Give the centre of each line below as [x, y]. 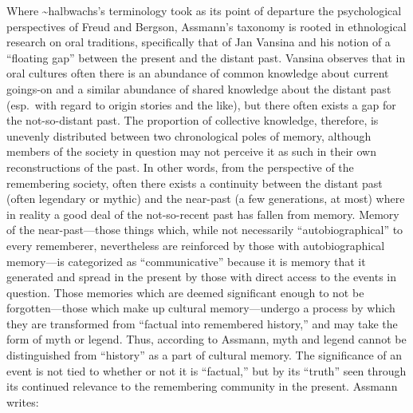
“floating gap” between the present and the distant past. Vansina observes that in [206, 57]
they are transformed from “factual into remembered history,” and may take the [202, 323]
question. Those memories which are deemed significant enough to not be [185, 292]
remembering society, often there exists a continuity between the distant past [195, 183]
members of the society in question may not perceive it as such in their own [192, 151]
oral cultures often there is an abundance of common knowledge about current [198, 73]
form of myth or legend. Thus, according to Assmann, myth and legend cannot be [206, 339]
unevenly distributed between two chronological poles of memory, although [189, 135]
